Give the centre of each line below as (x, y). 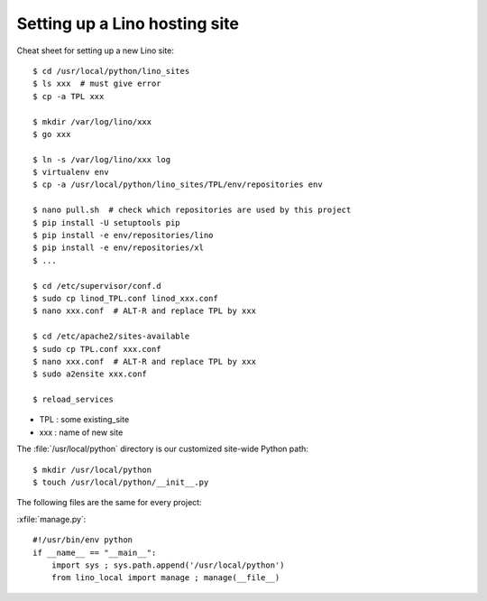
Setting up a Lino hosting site (128, 23)
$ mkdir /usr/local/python (92, 470)
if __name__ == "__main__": (95, 552)
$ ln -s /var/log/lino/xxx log (102, 159)
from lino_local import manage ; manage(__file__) (165, 578)
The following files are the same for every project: (109, 503)
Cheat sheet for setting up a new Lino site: (96, 51)
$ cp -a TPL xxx (69, 96)
